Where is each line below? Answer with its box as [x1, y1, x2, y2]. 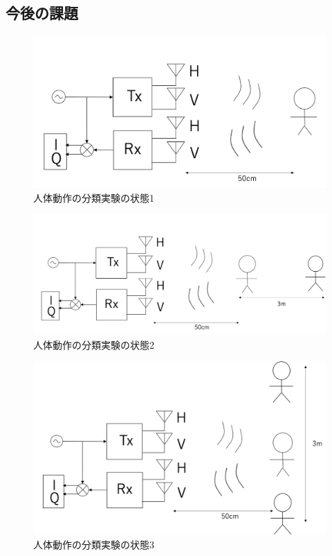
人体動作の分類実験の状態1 [33, 190, 154, 205]
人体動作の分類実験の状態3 [33, 537, 154, 551]
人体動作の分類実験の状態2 [33, 337, 154, 351]
